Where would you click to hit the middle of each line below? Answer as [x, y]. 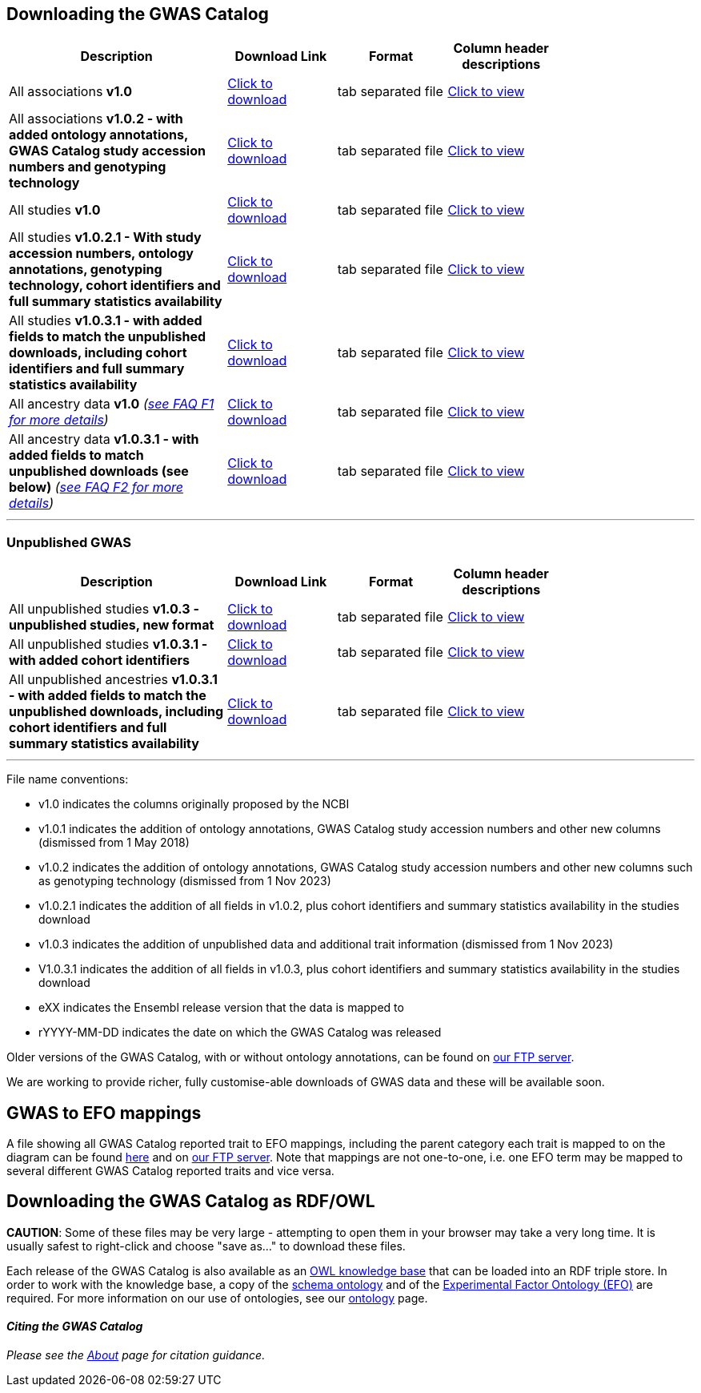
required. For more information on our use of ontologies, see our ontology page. [217, 1298]
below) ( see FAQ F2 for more [96, 487]
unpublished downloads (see [99, 471]
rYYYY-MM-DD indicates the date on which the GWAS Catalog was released [240, 1033]
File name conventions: [68, 779]
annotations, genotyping [86, 270]
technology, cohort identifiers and [115, 286]
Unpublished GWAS [69, 542]
